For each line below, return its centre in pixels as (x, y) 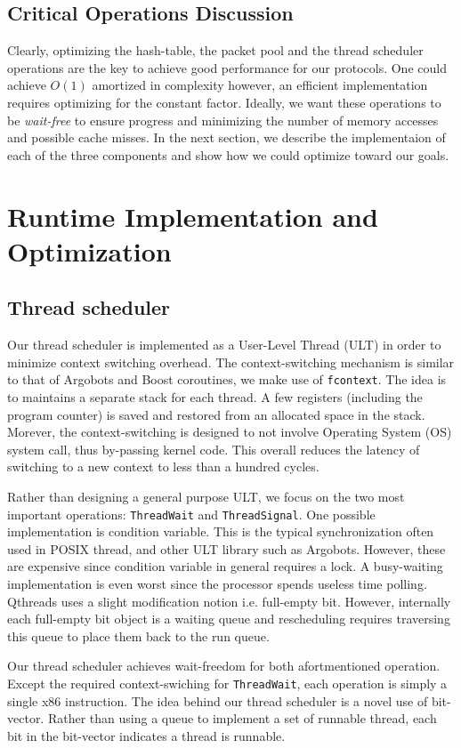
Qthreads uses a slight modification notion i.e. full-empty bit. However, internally (229, 601)
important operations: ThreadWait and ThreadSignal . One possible (191, 514)
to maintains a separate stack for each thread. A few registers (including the (215, 396)
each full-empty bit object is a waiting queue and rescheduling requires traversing (229, 619)
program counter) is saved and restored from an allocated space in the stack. (216, 414)
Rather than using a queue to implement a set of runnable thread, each (242, 718)
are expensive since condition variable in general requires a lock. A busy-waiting (225, 566)
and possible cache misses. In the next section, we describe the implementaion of (226, 137)
